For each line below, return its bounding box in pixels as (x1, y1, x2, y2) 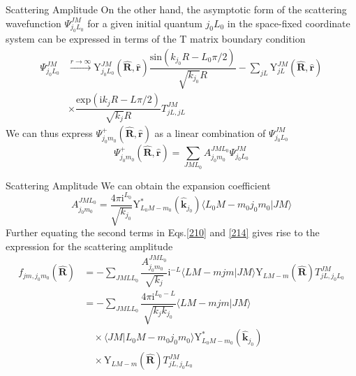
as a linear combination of (154, 125, 266, 140)
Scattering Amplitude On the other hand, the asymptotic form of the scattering (6, 2, 347, 16)
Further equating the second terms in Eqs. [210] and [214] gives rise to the (6, 225, 320, 240)
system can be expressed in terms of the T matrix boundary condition (6, 31, 306, 46)
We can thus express (6, 125, 93, 140)
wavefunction (6, 15, 61, 30)
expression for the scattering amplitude (6, 238, 173, 253)
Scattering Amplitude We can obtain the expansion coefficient (6, 178, 271, 192)
